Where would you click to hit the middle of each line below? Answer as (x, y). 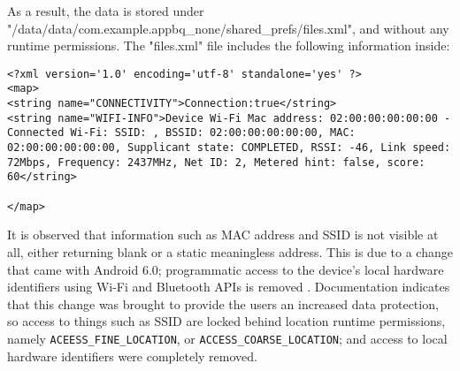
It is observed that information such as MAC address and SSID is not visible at (223, 235)
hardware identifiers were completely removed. (132, 356)
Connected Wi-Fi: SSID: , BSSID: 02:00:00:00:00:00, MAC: (181, 133)
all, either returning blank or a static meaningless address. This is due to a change (230, 251)
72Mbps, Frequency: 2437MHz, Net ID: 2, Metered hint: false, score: (216, 162)
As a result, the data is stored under (106, 11)
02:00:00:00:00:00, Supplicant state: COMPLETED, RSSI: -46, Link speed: (229, 148)
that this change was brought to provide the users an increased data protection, (223, 303)
